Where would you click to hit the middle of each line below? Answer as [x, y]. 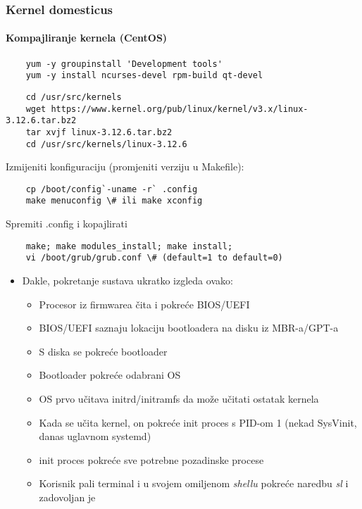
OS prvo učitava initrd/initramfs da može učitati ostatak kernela [179, 399]
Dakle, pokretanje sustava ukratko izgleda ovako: [127, 281]
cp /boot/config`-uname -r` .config [112, 189]
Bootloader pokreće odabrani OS [110, 375]
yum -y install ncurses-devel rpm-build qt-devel [144, 76]
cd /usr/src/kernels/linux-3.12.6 [106, 144]
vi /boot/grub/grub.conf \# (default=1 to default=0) [154, 258]
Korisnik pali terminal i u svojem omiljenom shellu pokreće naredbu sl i [194, 483]
